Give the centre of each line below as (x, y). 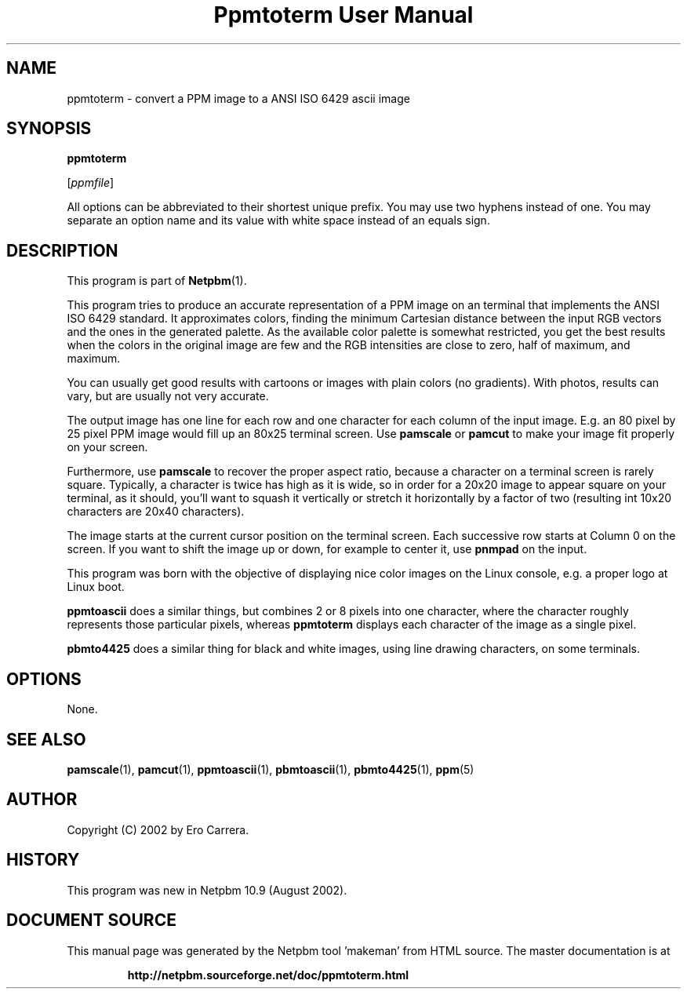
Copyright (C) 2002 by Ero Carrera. (158, 829)
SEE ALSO (46, 739)
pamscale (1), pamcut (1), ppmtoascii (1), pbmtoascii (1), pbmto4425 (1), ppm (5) (271, 769)
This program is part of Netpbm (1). (157, 281)
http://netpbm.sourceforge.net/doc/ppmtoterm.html (268, 975)
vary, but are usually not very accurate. (168, 396)
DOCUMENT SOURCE (91, 920)
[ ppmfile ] (91, 183)
